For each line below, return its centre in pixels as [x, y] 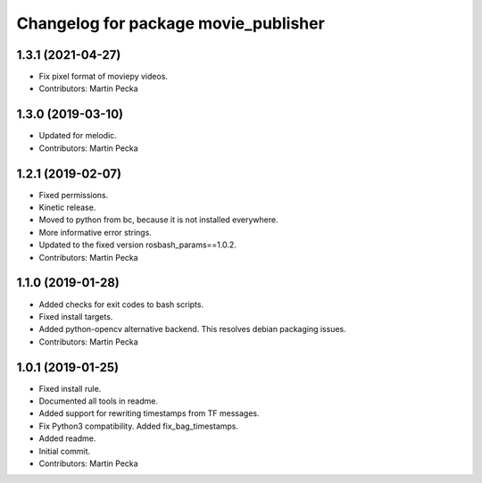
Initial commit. [65, 451]
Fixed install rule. [70, 388]
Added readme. [67, 438]
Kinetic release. [67, 208]
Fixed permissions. [74, 195]
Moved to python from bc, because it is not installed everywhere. [158, 220]
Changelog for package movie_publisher [170, 23]
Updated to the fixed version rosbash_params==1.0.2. [137, 245]
